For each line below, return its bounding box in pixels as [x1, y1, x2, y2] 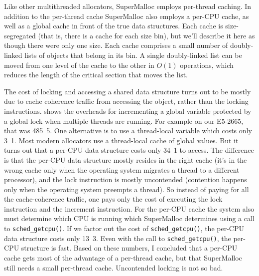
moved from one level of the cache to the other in [4, 59, 154, 70]
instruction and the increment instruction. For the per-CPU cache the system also [4, 203, 255, 214]
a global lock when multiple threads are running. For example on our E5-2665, [4, 115, 244, 126]
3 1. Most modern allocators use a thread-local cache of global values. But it [4, 135, 239, 145]
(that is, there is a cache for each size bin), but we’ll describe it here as [38, 30, 255, 40]
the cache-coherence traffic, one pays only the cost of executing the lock [4, 194, 223, 204]
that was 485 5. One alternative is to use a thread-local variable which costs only [4, 125, 252, 136]
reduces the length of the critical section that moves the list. [4, 69, 188, 80]
